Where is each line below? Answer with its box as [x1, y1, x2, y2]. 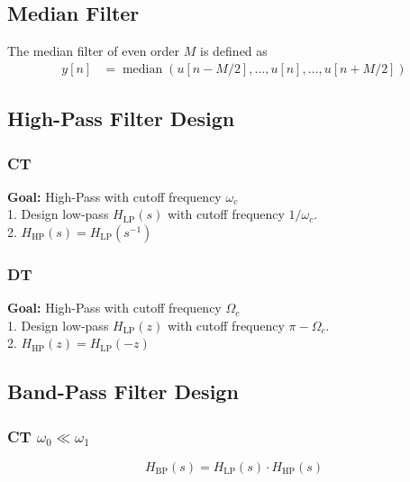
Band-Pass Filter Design [7, 377, 239, 405]
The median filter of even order [7, 41, 180, 60]
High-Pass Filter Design [7, 105, 235, 132]
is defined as [199, 41, 268, 60]
